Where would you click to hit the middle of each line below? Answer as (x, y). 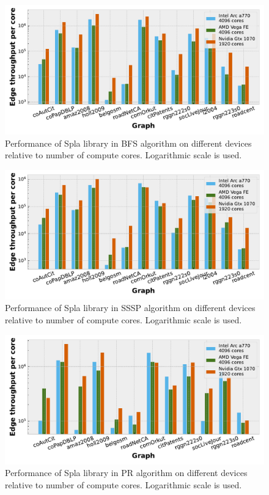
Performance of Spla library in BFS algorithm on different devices (128, 143)
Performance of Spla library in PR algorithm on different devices (126, 473)
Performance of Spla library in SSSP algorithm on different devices (130, 308)
